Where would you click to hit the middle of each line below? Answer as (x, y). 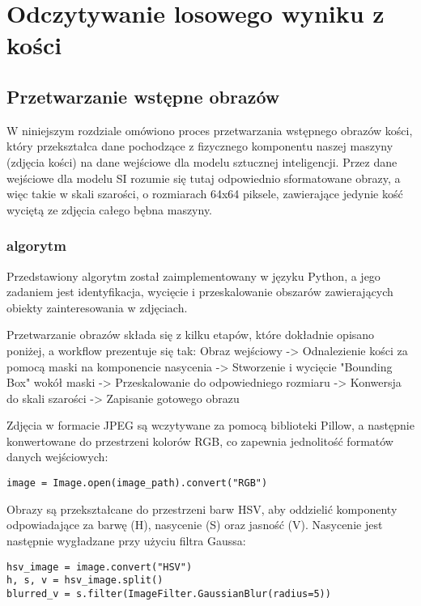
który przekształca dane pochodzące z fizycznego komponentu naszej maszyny (200, 146)
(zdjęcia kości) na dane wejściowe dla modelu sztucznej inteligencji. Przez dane (202, 161)
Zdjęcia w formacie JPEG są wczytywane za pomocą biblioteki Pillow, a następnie (210, 425)
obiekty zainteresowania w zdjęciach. (97, 307)
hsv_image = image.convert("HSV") (100, 567)
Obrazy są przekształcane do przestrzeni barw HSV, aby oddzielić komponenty (202, 509)
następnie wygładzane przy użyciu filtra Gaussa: (126, 540)
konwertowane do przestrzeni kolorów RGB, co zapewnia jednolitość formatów (200, 441)
